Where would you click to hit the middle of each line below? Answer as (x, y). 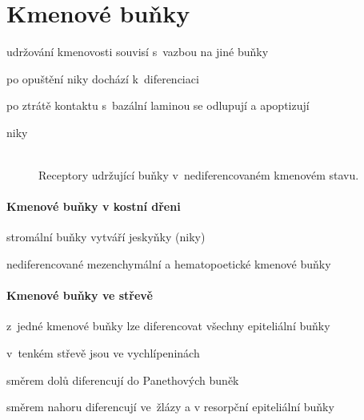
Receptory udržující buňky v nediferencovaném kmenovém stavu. (199, 175)
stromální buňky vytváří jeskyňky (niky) (106, 237)
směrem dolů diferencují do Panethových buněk (123, 380)
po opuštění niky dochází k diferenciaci (103, 78)
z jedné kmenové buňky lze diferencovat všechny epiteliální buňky (168, 326)
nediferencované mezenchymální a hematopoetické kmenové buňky (169, 264)
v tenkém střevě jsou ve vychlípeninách (103, 353)
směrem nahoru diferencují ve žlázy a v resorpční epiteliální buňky (170, 407)
